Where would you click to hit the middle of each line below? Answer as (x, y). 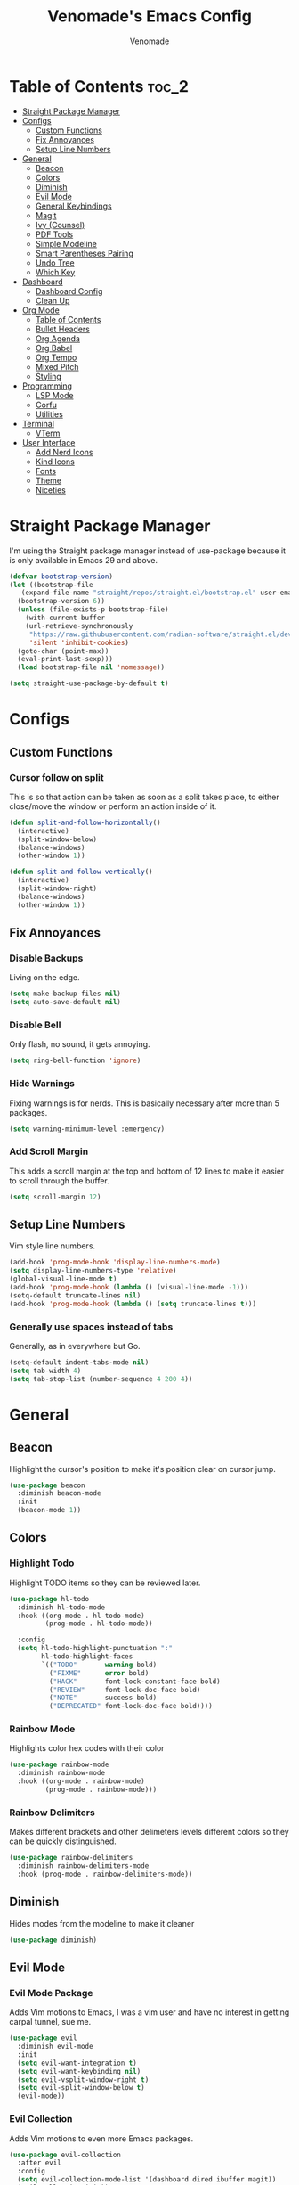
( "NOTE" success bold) (103, 1698)
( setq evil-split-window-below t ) (81, 2088)
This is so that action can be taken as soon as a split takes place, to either (145, 797)
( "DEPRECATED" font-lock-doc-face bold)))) (131, 1706)
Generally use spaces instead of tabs (91, 1327)
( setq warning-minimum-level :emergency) (87, 1129)
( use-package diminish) (53, 1940)
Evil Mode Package (51, 1993)
